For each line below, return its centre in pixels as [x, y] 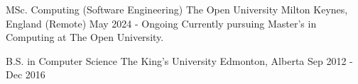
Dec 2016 [26, 74]
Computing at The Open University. [85, 37]
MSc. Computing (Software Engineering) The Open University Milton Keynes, [177, 9]
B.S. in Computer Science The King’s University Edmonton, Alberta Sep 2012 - [179, 60]
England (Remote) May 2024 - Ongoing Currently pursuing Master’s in [161, 23]
